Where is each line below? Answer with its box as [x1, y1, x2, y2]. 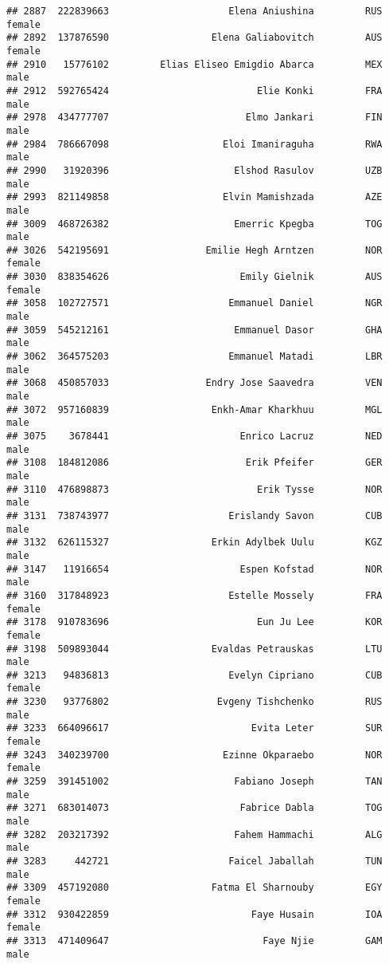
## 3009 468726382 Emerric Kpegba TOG [6, 218, 383, 230]
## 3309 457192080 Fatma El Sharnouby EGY [6, 882, 383, 894]
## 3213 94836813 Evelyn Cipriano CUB [6, 669, 383, 681]
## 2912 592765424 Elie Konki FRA [6, 85, 383, 96]
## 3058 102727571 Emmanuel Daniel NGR [6, 297, 383, 309]
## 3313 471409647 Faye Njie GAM [6, 934, 383, 946]
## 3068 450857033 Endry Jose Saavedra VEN [6, 377, 383, 389]
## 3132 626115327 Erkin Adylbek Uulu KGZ [6, 537, 383, 549]
